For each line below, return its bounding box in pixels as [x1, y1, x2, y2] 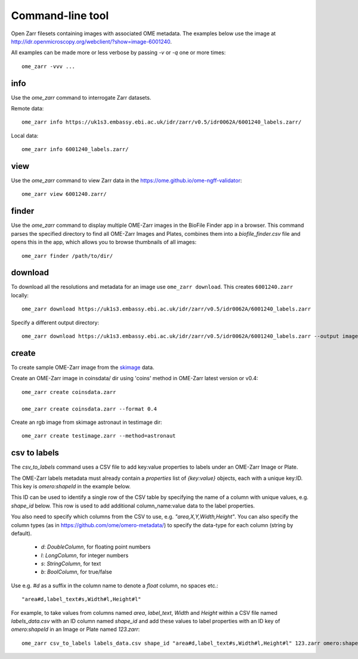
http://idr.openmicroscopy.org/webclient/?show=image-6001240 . [11, 38, 172, 45]
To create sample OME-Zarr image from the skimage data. [11, 364, 155, 371]
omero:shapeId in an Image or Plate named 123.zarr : [11, 626, 140, 633]
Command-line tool [11, 9, 109, 22]
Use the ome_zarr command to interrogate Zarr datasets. [11, 94, 152, 101]
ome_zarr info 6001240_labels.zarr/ [21, 146, 129, 153]
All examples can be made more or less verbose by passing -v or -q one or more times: [11, 49, 226, 56]
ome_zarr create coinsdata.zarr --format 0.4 [21, 405, 158, 412]
